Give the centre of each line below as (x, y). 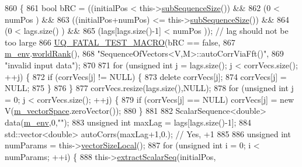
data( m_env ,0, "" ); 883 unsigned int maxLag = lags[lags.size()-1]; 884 (128, 122)
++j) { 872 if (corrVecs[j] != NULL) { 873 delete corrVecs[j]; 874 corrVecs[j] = (146, 76)
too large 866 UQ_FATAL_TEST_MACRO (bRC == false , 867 (120, 42)
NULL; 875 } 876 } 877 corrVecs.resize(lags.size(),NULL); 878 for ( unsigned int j (149, 88)
